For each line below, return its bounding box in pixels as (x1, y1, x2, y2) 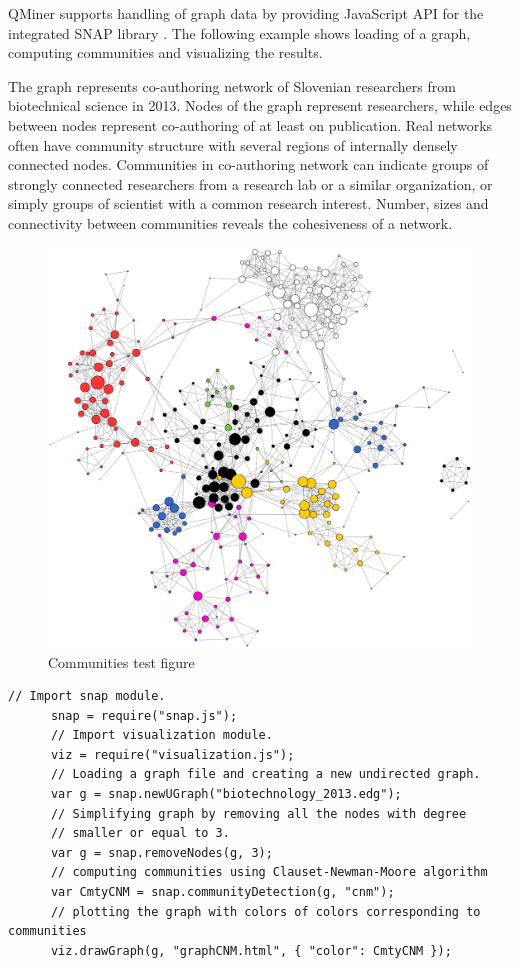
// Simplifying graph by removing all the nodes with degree (50, 806, 467, 821)
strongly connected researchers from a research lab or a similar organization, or (8, 173, 493, 194)
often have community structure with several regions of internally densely (8, 134, 458, 155)
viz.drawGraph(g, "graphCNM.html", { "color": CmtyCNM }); (50, 943, 452, 958)
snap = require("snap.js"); (50, 708, 238, 723)
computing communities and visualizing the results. (8, 42, 323, 63)
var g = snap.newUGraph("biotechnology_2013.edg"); (50, 787, 402, 802)
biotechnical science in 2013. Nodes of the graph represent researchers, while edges (8, 95, 512, 116)
